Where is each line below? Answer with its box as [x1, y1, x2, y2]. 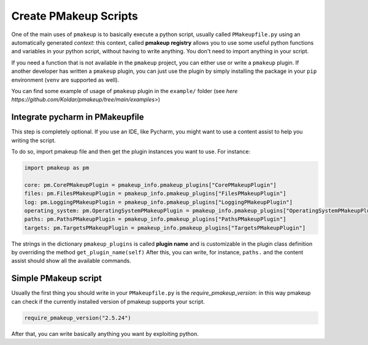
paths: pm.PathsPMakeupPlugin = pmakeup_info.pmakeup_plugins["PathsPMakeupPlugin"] [24, 216, 286, 223]
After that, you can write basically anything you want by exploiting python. [11, 330, 199, 337]
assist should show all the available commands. [11, 257, 131, 265]
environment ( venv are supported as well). [11, 76, 120, 83]
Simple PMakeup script [11, 273, 102, 284]
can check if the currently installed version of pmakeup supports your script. [11, 298, 205, 305]
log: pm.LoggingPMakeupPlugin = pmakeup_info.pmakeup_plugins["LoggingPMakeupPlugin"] [24, 199, 293, 205]
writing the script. [11, 137, 56, 144]
